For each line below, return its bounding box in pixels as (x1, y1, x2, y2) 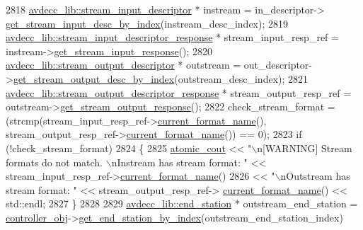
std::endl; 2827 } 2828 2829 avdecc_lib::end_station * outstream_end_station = (6, 196, 358, 211)
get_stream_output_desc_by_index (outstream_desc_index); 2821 (13, 71, 309, 86)
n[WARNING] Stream (257, 140, 352, 155)
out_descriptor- (243, 57, 313, 72)
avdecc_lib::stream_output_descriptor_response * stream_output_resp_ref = (6, 85, 352, 100)
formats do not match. (6, 154, 103, 169)
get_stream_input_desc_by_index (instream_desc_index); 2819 (6, 16, 289, 30)
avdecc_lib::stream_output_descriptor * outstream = (6, 57, 241, 72)
